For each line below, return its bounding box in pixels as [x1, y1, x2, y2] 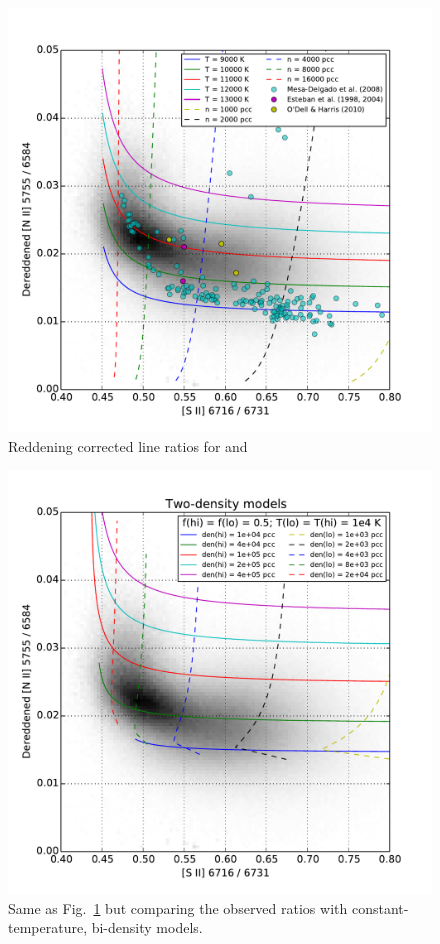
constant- [351, 897, 409, 918]
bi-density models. [91, 917, 203, 938]
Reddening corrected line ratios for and [8, 435, 248, 456]
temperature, [8, 917, 88, 938]
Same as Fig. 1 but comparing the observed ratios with [8, 897, 348, 918]
